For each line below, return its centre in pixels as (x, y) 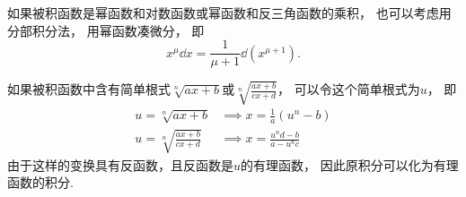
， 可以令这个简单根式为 (348, 89)
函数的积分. (40, 182)
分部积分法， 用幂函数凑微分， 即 (106, 30)
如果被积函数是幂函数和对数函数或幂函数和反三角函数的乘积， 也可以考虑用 (229, 13)
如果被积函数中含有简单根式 (89, 89)
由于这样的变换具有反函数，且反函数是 (120, 164)
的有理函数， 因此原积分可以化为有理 (350, 164)
